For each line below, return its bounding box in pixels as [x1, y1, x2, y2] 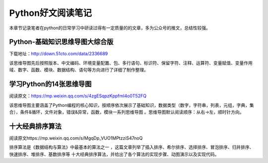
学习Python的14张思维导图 [9, 80, 92, 88]
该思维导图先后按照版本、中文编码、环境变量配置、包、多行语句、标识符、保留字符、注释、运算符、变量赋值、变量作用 [9, 60, 253, 66]
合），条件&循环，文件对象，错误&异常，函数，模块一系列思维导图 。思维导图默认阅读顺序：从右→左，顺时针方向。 [9, 109, 244, 115]
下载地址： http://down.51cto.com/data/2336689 [9, 51, 108, 57]
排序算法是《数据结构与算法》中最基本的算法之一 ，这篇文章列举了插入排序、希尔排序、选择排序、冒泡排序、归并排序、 [9, 144, 254, 150]
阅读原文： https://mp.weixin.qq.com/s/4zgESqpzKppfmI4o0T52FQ [9, 93, 146, 99]
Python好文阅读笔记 [9, 7, 92, 18]
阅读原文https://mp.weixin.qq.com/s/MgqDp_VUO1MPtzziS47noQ [9, 135, 143, 141]
